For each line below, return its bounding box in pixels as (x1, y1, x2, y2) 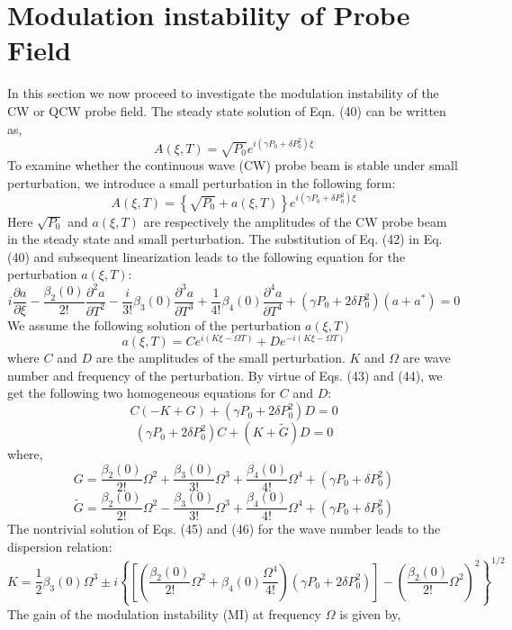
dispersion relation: (7, 536, 112, 555)
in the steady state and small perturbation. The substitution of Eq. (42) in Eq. (7, 229, 443, 248)
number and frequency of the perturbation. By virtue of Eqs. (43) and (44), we (7, 365, 443, 384)
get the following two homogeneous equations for (7, 383, 276, 402)
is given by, (339, 604, 401, 623)
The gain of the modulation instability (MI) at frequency (7, 604, 321, 623)
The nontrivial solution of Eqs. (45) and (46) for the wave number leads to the (7, 519, 441, 538)
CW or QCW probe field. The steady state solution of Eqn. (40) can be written (7, 101, 446, 120)
